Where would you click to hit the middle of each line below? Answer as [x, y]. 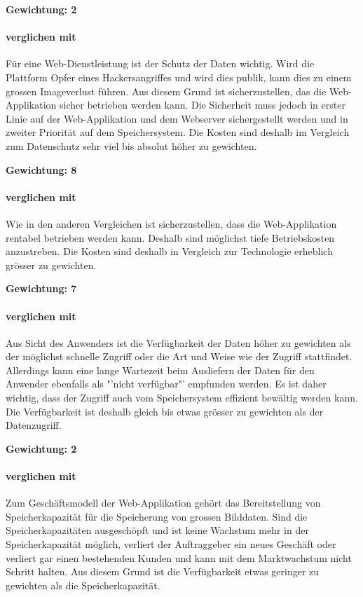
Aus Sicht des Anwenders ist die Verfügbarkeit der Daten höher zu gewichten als [178, 342]
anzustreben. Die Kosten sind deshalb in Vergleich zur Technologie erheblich [169, 251]
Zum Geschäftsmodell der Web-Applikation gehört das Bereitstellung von [163, 503]
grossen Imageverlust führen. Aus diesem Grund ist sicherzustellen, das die [166, 91]
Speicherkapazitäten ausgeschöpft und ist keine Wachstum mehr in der [157, 530]
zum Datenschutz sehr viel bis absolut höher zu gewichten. [131, 145]
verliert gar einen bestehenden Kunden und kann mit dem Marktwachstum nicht [179, 557]
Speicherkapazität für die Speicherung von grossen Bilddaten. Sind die [157, 516]
